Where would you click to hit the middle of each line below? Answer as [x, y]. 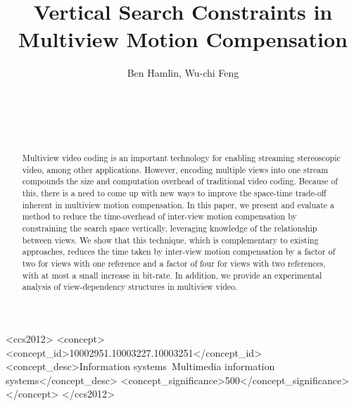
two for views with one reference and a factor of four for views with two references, [174, 263]
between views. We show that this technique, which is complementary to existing [170, 240]
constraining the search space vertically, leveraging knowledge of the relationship [170, 228]
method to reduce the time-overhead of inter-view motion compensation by [159, 216]
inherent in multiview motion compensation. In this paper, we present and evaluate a [178, 204]
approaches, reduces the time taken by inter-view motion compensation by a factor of [179, 252]
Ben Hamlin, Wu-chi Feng [183, 73]
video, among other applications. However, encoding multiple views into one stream [175, 169]
